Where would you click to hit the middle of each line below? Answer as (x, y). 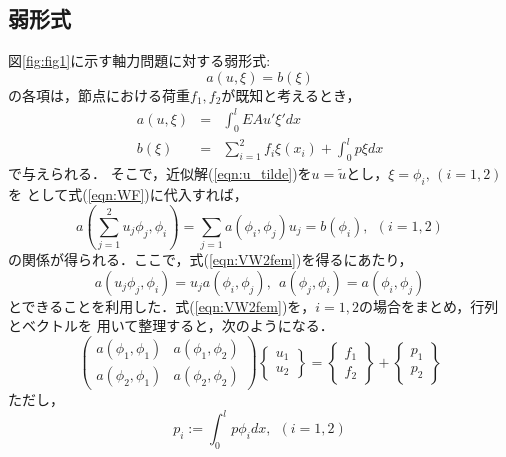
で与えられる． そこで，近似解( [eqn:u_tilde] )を (160, 173)
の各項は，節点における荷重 (99, 94)
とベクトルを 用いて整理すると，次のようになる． (171, 325)
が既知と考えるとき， (291, 94)
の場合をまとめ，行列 (429, 305)
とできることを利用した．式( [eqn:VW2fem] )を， (162, 305)
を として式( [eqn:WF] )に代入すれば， (128, 193)
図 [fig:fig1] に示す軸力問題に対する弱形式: (139, 60)
